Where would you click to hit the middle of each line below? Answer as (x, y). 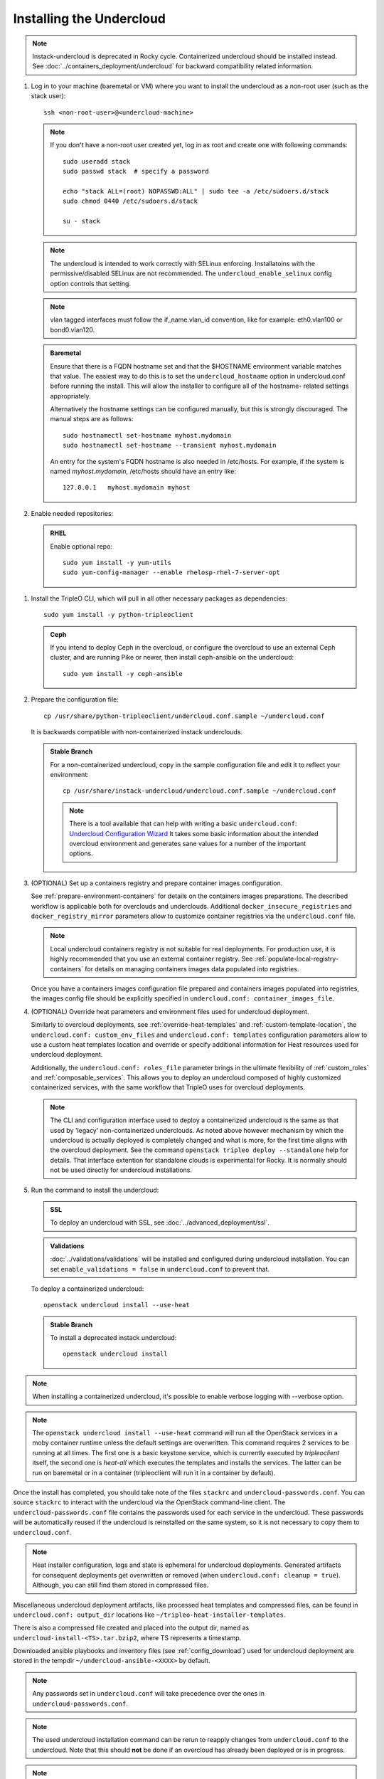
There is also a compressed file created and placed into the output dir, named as (131, 1628)
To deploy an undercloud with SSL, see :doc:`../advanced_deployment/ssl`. (160, 1223)
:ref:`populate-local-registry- (297, 959)
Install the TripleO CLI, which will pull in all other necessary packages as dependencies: (159, 598)
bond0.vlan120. (73, 329)
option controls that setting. (91, 283)
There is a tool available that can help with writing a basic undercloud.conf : (183, 824)
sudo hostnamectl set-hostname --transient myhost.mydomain (170, 445)
